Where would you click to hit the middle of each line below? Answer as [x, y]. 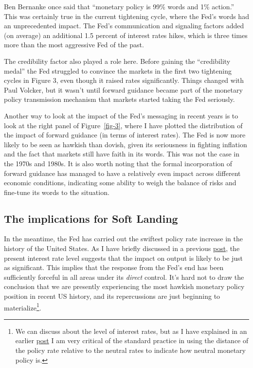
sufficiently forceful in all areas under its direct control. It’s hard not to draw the [124, 277]
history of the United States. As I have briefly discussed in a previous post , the [122, 248]
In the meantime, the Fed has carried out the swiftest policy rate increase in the [124, 239]
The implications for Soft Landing [91, 218]
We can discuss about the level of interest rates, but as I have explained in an [131, 331]
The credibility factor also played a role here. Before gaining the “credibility [117, 61]
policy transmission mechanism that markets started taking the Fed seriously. [119, 99]
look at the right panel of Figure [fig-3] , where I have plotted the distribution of [123, 125]
